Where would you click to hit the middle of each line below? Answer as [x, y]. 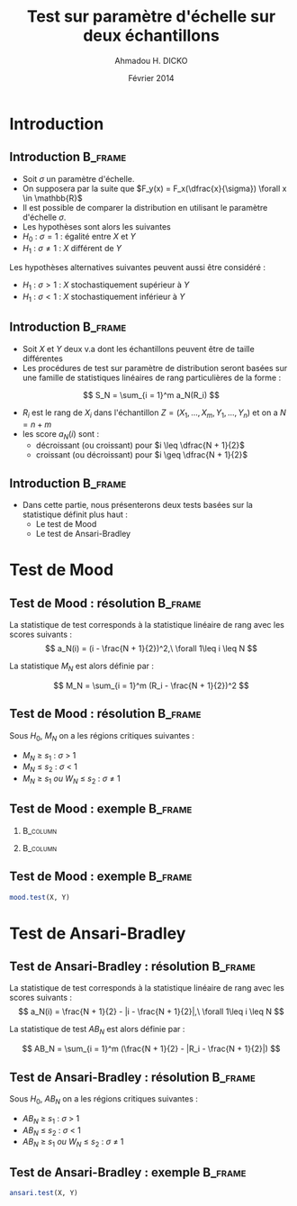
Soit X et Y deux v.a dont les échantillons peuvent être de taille [138, 349]
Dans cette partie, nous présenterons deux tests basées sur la [138, 505]
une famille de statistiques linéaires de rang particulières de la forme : [152, 377]
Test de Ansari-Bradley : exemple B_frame [128, 1172]
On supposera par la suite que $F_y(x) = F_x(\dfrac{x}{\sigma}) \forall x [154, 188]
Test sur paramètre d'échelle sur [151, 17]
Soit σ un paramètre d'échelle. [78, 178]
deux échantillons [151, 36]
